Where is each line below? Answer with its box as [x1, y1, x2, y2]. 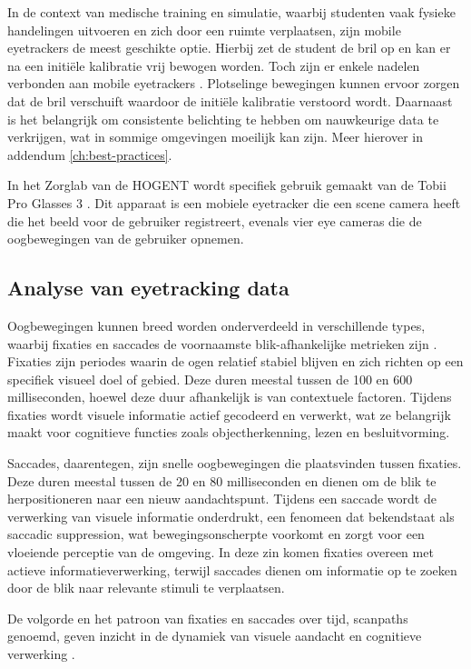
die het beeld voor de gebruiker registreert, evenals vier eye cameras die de [7, 211, 422, 230]
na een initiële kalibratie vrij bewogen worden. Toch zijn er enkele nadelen [7, 55, 420, 75]
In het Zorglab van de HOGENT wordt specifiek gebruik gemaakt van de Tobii [7, 175, 446, 195]
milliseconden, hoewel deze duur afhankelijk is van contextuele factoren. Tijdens [7, 387, 452, 406]
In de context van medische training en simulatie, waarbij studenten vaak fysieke [7, 3, 456, 21]
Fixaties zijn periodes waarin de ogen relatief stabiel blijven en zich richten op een [7, 352, 464, 371]
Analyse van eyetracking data [7, 274, 289, 302]
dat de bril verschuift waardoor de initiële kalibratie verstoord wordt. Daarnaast [7, 91, 453, 110]
